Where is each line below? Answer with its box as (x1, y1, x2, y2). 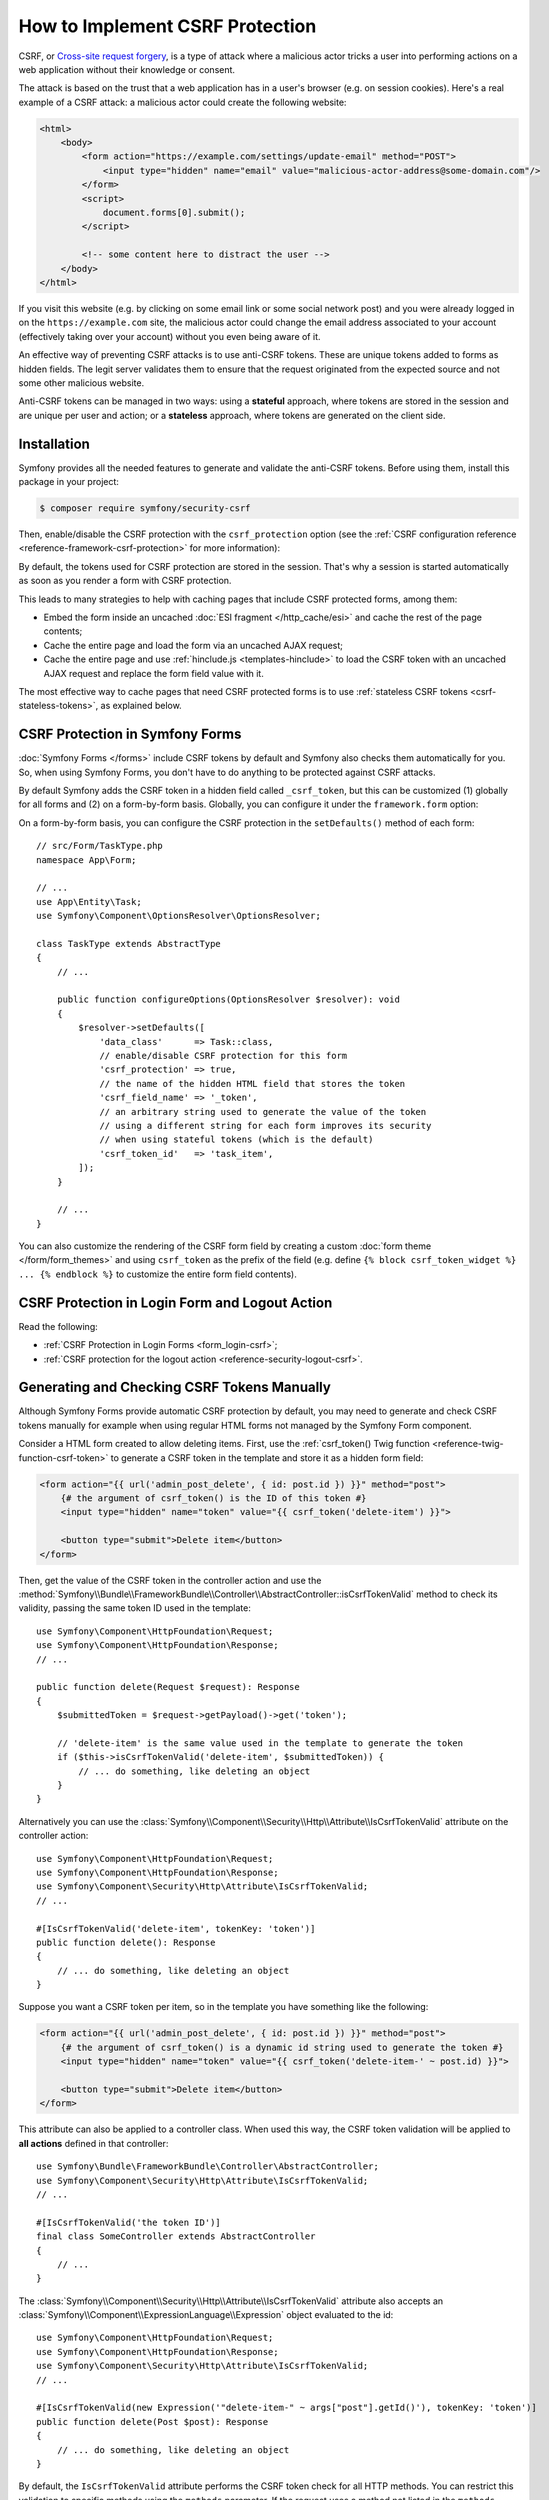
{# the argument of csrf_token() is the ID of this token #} (60, 1493, 367, 1504)
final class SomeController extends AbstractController (36, 2231, 316, 2242)
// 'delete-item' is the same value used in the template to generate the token (56, 1737, 464, 1749)
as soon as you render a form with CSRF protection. (18, 575, 232, 587)
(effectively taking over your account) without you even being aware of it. (18, 330, 321, 342)
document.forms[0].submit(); (102, 207, 246, 219)
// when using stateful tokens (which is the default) (99, 1134, 374, 1145)
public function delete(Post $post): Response (36, 2416, 269, 2427)
